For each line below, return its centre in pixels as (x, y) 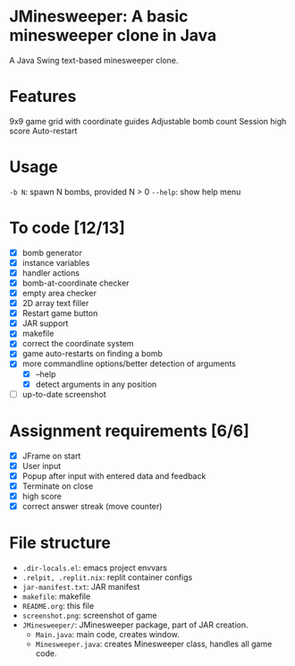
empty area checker (59, 293)
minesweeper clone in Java (113, 35)
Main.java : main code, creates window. (108, 634)
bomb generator (52, 252)
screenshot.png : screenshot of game (89, 615)
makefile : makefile (56, 596)
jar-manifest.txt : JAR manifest (81, 586)
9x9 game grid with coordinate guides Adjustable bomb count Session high (148, 121)
